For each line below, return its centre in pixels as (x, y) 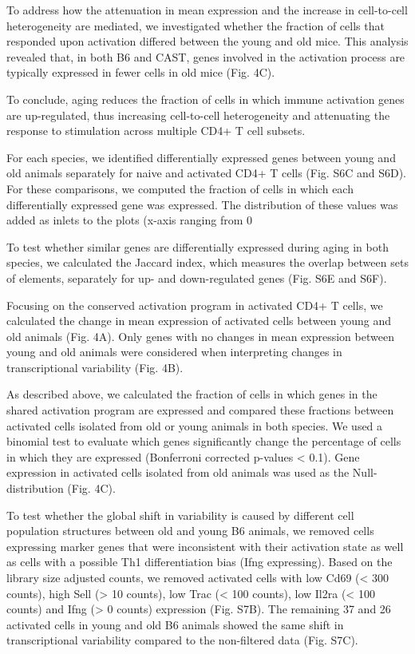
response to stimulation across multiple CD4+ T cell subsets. (156, 131)
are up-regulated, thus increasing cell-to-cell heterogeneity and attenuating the (198, 115)
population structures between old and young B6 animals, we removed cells (190, 531)
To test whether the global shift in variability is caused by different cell (180, 515)
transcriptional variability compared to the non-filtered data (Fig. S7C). (182, 640)
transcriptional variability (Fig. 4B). (95, 367)
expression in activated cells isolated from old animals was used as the (178, 472)
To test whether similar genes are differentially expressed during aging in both (198, 246)
